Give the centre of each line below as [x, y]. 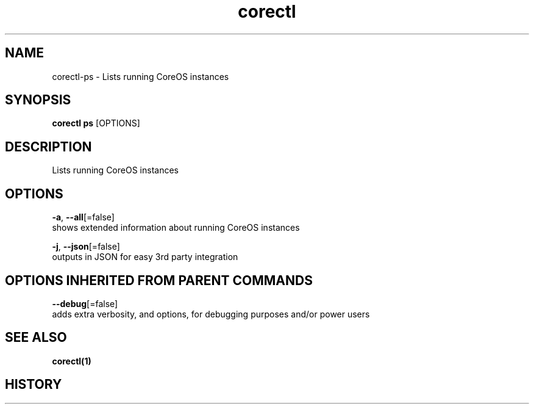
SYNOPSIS [38, 100]
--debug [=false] [85, 303]
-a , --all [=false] [83, 217]
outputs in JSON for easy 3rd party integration [145, 257]
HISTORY [34, 385]
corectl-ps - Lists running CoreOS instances [141, 76]
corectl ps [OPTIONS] [96, 123]
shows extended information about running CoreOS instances [176, 228]
